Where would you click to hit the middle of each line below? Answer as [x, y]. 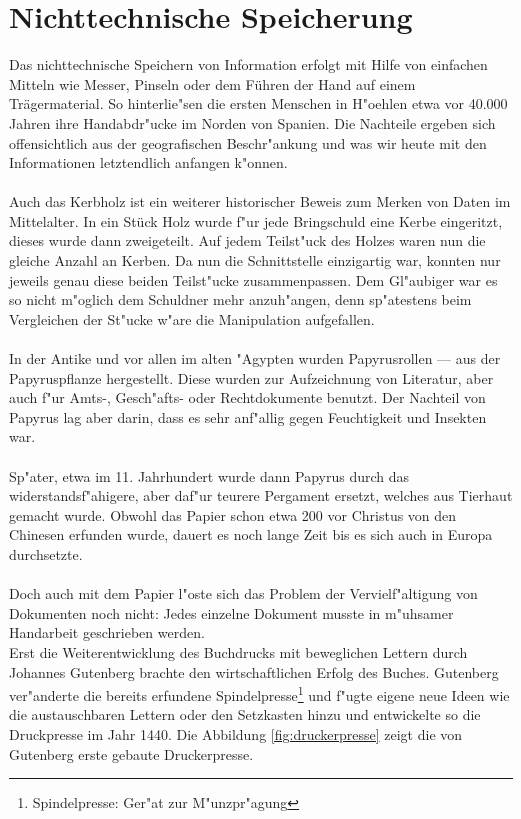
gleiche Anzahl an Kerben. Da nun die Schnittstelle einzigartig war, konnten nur [255, 260]
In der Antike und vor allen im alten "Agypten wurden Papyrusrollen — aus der [255, 358]
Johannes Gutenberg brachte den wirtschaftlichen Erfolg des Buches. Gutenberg [254, 671]
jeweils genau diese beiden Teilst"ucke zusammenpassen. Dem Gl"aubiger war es [253, 279]
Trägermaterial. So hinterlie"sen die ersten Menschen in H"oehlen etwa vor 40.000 [258, 103]
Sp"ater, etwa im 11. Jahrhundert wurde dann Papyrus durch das [209, 475]
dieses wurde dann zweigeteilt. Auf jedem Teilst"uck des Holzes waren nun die [247, 240]
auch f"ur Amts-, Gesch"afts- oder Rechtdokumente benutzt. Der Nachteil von [247, 397]
